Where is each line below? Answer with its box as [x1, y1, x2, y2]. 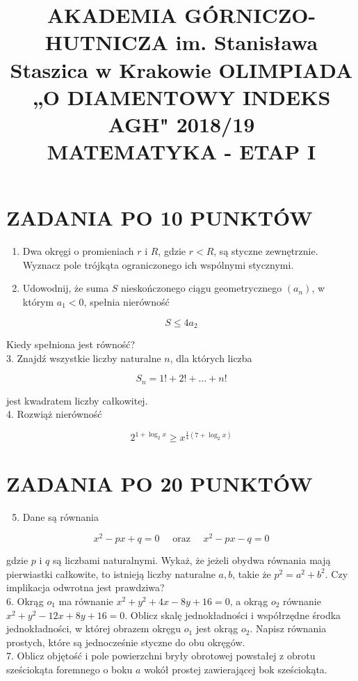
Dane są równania [22, 509, 99, 524]
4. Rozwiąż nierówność [6, 407, 102, 421]
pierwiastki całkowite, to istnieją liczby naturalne [6, 566, 215, 581]
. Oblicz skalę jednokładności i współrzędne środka [124, 607, 341, 622]
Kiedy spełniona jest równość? [6, 337, 136, 352]
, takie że [232, 566, 271, 581]
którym [22, 295, 54, 309]
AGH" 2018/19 [108, 109, 255, 138]
